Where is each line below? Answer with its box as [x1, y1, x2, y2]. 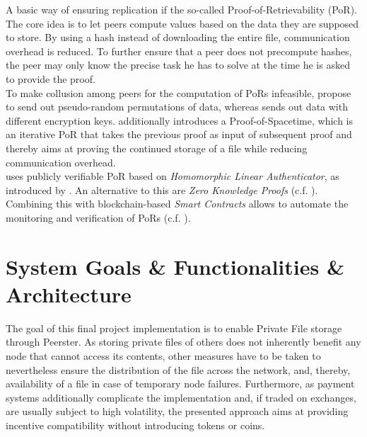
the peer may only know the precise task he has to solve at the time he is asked [6, 57, 350, 72]
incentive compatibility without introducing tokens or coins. [6, 417, 265, 432]
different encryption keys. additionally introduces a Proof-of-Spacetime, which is [6, 113, 354, 127]
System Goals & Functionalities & [6, 251, 344, 280]
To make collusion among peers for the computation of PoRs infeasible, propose [6, 85, 351, 100]
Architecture [6, 279, 132, 308]
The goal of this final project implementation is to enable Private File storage [6, 320, 342, 335]
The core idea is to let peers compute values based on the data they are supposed [6, 16, 359, 30]
